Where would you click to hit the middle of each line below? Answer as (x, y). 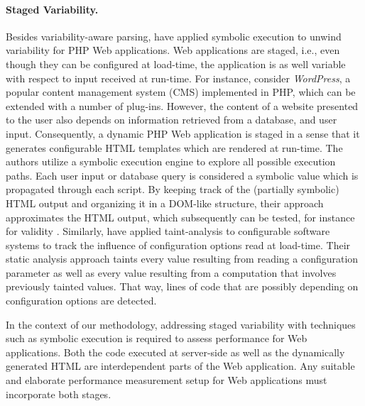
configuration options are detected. (81, 301)
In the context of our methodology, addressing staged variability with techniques (181, 324)
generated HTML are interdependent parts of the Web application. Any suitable (180, 366)
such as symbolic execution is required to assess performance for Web (157, 338)
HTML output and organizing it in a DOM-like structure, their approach (165, 203)
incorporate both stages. (59, 394)
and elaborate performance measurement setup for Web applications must (167, 380)
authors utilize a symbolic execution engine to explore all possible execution (171, 161)
